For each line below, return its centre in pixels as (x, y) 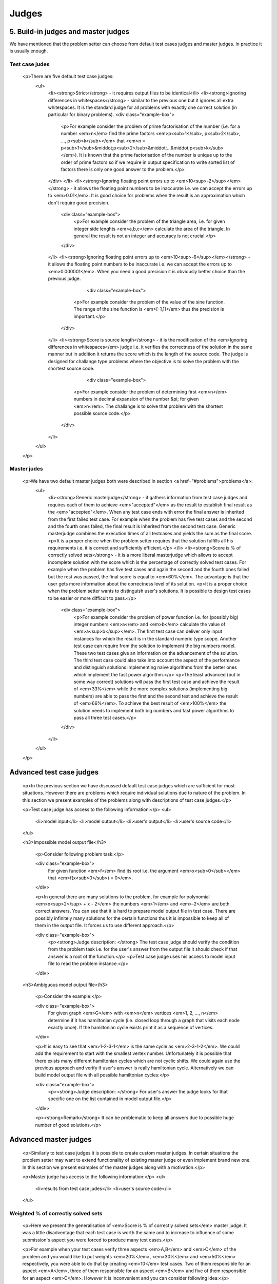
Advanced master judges (51, 1139)
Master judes (26, 469)
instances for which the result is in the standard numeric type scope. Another (155, 638)
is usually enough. (29, 51)
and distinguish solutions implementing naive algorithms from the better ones (155, 667)
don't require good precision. (79, 202)
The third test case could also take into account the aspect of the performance (157, 660)
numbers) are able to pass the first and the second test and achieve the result (156, 696)
